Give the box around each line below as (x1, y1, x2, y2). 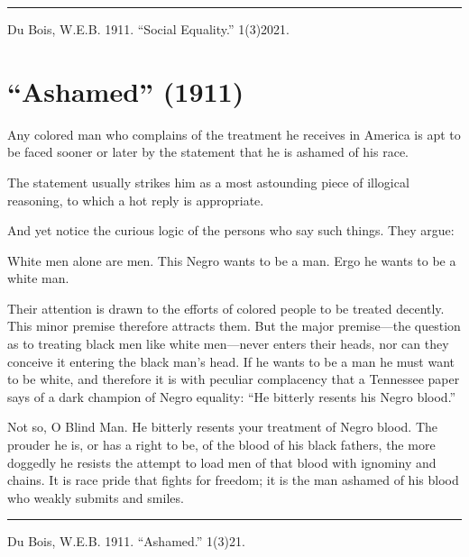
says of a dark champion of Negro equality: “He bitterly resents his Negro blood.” (7, 387, 456, 406)
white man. (7, 269, 69, 288)
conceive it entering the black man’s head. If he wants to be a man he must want (7, 352, 455, 370)
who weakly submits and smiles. (7, 488, 184, 507)
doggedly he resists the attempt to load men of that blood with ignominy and (7, 452, 437, 471)
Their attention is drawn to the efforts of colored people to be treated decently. (7, 298, 445, 317)
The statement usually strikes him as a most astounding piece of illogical (7, 172, 409, 191)
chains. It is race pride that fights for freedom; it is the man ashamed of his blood (7, 470, 459, 489)
